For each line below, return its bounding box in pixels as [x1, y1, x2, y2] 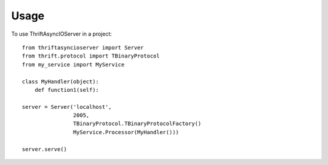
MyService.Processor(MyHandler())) [73, 129, 179, 135]
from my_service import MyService [22, 61, 125, 68]
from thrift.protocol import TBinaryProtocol [22, 53, 160, 60]
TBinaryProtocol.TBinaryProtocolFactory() [73, 120, 202, 127]
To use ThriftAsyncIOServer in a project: [11, 30, 112, 37]
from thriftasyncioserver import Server [22, 44, 144, 51]
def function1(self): [34, 86, 100, 93]
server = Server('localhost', [22, 103, 112, 110]
